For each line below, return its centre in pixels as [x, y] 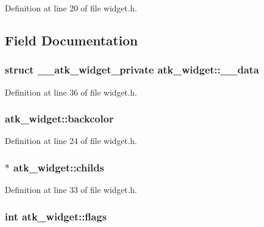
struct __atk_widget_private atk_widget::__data [132, 70]
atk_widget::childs [59, 167]
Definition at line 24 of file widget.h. [71, 141]
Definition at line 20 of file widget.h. [71, 8]
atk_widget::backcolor [59, 119]
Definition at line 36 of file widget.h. [71, 92]
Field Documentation [72, 40]
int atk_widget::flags [56, 216]
